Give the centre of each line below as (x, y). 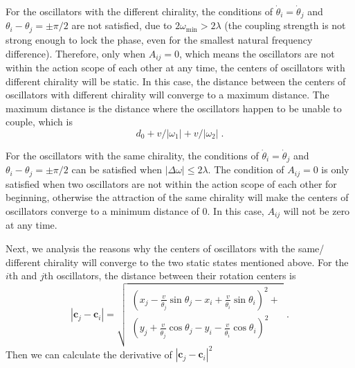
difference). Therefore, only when (75, 53)
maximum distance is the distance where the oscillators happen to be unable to (174, 108)
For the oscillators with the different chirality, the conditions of (139, 11)
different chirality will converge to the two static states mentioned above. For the (177, 262)
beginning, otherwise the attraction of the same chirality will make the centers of (177, 197)
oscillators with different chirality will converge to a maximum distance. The (167, 95)
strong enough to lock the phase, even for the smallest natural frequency (159, 39)
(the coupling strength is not (285, 25)
